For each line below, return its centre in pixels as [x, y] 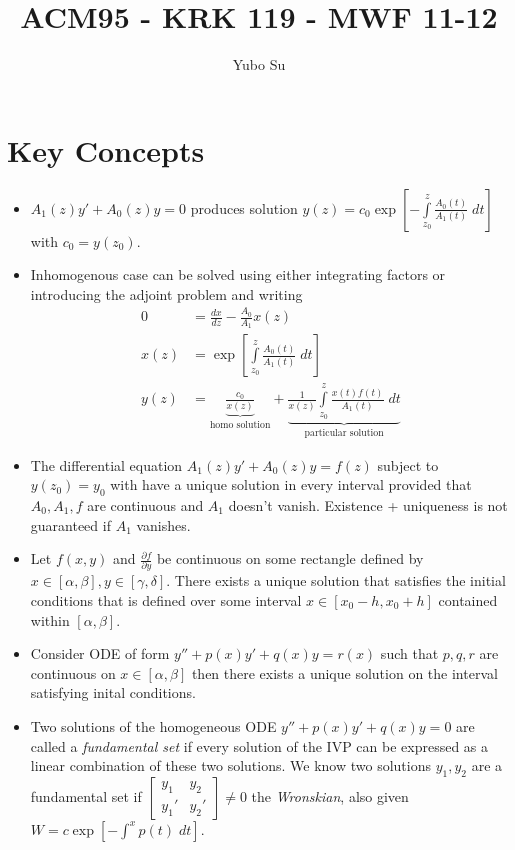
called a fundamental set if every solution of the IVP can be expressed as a [259, 745]
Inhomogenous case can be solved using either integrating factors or [238, 274]
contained [468, 600]
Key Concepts [106, 149]
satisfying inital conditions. [113, 692]
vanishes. [163, 524]
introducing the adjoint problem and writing [166, 293]
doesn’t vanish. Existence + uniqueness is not [368, 504]
